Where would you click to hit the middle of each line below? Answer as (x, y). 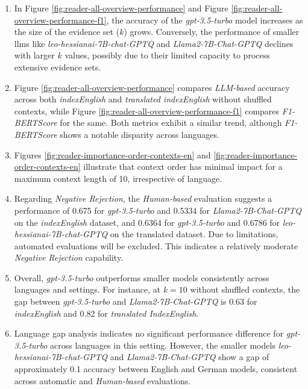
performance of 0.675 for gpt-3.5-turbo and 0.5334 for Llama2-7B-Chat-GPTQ (158, 210)
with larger (34, 55)
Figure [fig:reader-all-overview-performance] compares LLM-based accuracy (152, 87)
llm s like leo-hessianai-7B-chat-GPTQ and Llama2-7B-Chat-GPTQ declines (154, 43)
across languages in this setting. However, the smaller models (163, 345)
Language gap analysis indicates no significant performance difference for (149, 333)
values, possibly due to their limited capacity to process (167, 55)
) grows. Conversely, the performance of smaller (212, 32)
